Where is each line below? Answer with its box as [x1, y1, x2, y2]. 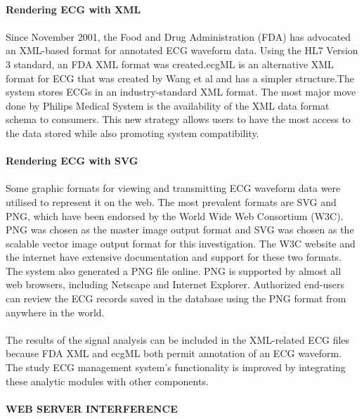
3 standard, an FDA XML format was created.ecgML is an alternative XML [6, 56, 334, 71]
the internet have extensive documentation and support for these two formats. [6, 250, 342, 264]
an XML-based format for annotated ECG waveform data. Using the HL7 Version [6, 43, 358, 58]
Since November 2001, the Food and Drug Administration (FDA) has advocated [6, 29, 351, 44]
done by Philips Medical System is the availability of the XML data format [6, 98, 330, 112]
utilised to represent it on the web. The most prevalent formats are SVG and [6, 194, 337, 209]
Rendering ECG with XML [6, 1, 141, 16]
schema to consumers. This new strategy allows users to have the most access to [6, 112, 351, 127]
